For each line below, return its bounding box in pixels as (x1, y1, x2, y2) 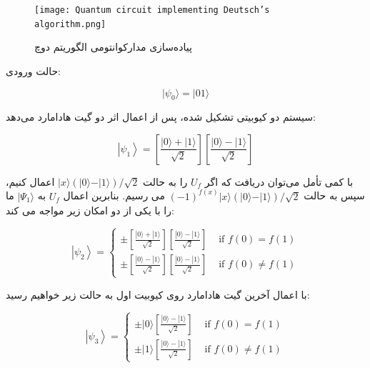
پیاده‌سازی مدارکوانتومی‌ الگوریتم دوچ (34, 39, 192, 54)
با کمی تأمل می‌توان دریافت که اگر (204, 174, 354, 189)
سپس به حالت (304, 188, 365, 203)
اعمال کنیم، (6, 174, 55, 189)
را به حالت (142, 174, 188, 189)
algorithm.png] (34, 19, 106, 29)
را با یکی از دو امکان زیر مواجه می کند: (6, 202, 174, 217)
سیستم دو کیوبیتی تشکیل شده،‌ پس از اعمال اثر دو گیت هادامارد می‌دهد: (6, 109, 316, 124)
